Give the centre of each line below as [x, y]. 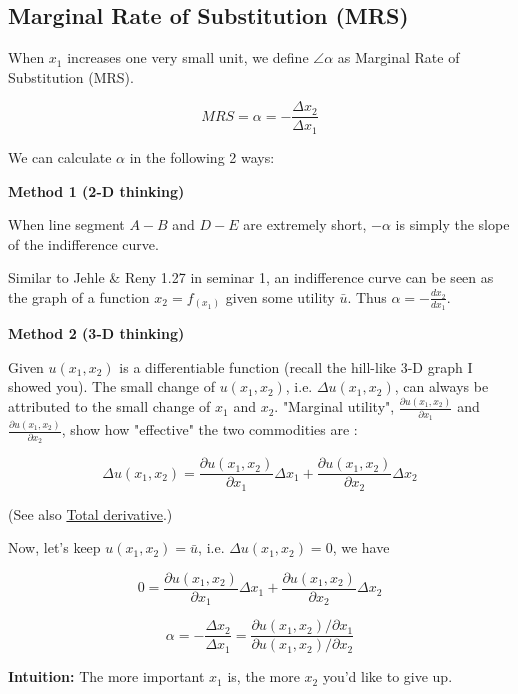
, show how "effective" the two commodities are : [209, 429]
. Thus [367, 296]
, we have [361, 547]
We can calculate [60, 156]
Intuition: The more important [106, 676]
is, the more [263, 676]
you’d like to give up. [387, 676]
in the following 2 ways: [202, 156]
